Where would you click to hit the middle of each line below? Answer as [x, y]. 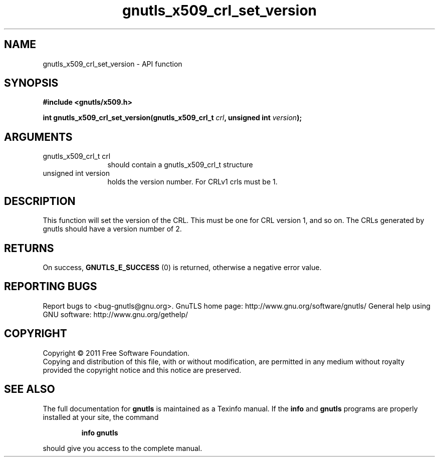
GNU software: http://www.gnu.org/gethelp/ [116, 314]
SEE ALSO [30, 389]
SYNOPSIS [31, 83]
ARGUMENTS [38, 137]
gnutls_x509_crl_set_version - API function [113, 64]
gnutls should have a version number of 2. [112, 229]
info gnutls [100, 432]
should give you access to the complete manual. [123, 448]
